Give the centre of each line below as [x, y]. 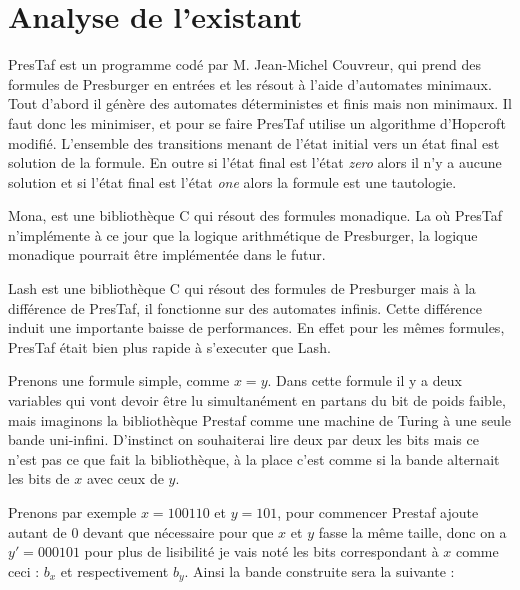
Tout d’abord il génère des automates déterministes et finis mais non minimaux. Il [260, 103]
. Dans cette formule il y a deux [364, 380]
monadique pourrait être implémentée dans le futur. [167, 254]
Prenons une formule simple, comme [119, 380]
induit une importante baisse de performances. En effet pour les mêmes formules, [256, 327]
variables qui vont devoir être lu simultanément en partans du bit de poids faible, [257, 400]
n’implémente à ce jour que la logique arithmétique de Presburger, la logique [243, 234]
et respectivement [114, 570]
